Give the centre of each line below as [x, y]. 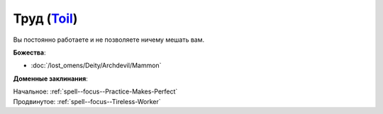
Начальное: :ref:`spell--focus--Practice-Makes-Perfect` [95, 91]
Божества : [29, 52]
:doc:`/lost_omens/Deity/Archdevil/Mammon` [96, 65]
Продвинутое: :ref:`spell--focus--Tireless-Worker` [87, 101]
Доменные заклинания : [50, 79]
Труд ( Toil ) [45, 18]
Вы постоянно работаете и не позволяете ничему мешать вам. [109, 40]
